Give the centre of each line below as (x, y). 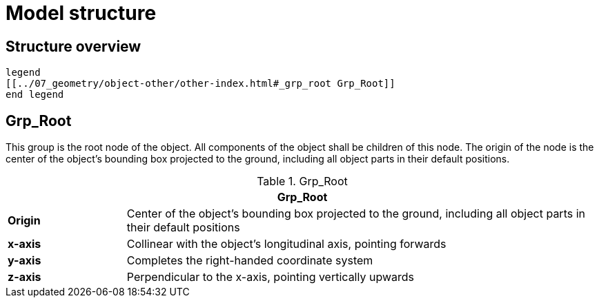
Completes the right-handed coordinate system (250, 261)
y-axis (24, 261)
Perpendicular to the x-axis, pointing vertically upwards (270, 277)
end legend (35, 95)
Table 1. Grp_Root (302, 181)
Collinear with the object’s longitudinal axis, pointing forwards (286, 244)
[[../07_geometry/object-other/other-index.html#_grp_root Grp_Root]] (200, 84)
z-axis (24, 277)
